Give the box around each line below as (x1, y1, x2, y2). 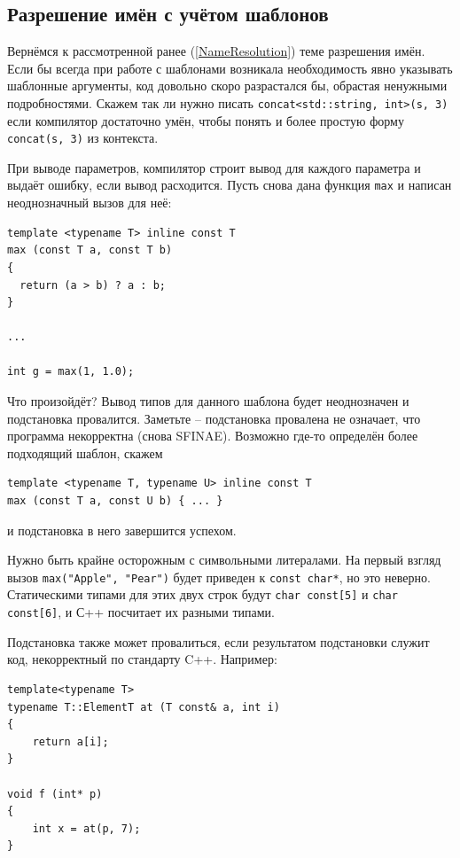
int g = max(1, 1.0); (7, 365, 135, 378)
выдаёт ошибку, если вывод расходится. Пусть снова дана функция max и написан (7, 175, 452, 194)
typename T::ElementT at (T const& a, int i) (7, 700, 280, 714)
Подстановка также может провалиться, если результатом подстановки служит (7, 632, 430, 651)
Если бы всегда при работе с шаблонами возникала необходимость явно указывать (7, 58, 453, 77)
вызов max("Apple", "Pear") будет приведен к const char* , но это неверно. (7, 567, 431, 586)
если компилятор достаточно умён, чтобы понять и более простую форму (7, 111, 404, 129)
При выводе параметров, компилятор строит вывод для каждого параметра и (7, 158, 421, 176)
